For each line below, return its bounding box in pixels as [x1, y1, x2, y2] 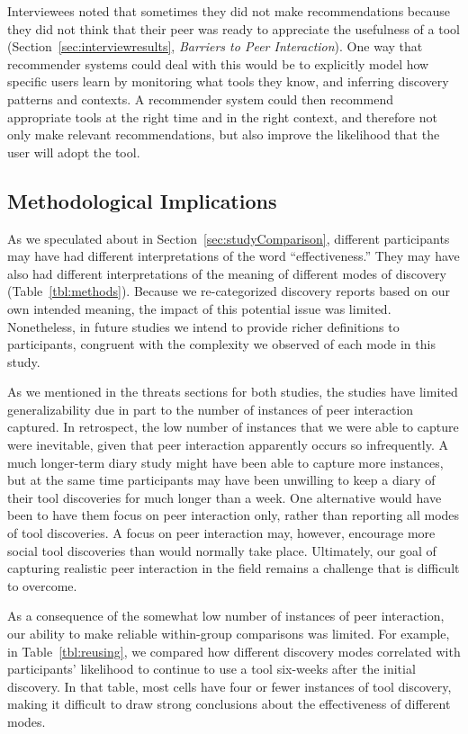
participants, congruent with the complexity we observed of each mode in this [7, 335, 436, 354]
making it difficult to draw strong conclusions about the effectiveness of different [7, 694, 451, 713]
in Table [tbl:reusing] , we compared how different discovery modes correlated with [7, 641, 461, 660]
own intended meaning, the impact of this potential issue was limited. [7, 299, 391, 318]
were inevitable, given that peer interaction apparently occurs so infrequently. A [7, 435, 449, 454]
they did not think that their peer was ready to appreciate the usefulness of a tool [7, 19, 460, 38]
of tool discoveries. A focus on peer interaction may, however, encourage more [7, 524, 436, 542]
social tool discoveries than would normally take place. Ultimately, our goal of [7, 541, 436, 559]
